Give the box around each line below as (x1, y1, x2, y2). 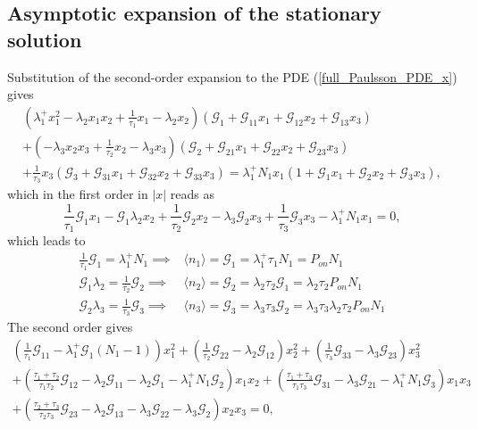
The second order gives (7, 318, 133, 336)
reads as (170, 184, 215, 202)
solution (7, 25, 82, 53)
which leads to (7, 231, 86, 250)
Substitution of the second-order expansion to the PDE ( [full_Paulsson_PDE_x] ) (7, 67, 457, 86)
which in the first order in (7, 184, 148, 202)
